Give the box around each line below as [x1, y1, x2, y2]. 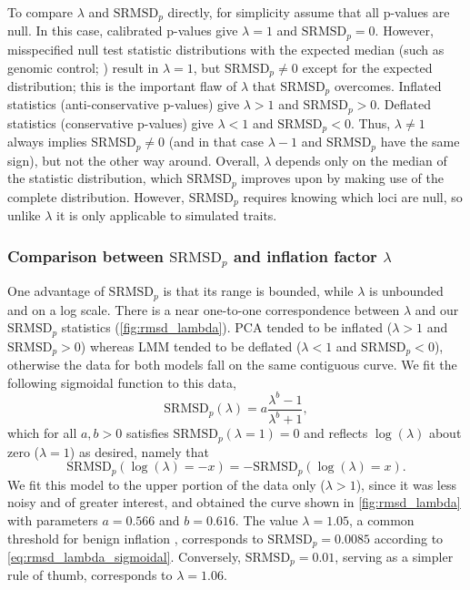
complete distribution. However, [7, 187, 185, 206]
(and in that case [168, 132, 265, 151]
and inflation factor [233, 244, 377, 267]
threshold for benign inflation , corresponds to [7, 528, 264, 547]
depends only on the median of [275, 150, 447, 169]
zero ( [7, 442, 40, 461]
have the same [380, 132, 460, 151]
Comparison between [7, 244, 164, 267]
